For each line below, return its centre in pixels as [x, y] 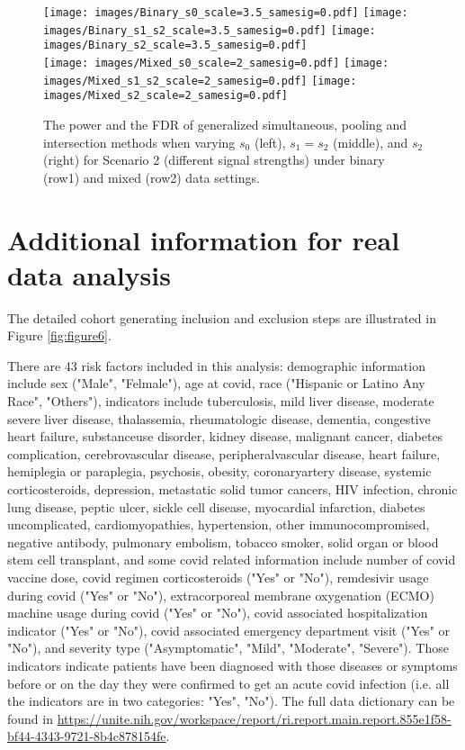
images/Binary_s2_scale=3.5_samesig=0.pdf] [175, 45]
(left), [270, 142]
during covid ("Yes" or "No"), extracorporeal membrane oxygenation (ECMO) [221, 595]
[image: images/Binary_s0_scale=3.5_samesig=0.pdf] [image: [226, 13]
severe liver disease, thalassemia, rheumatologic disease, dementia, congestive [219, 418]
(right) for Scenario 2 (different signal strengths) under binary [214, 160]
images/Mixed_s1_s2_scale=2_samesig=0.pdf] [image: [200, 81]
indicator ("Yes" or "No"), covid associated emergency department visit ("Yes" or [229, 630]
